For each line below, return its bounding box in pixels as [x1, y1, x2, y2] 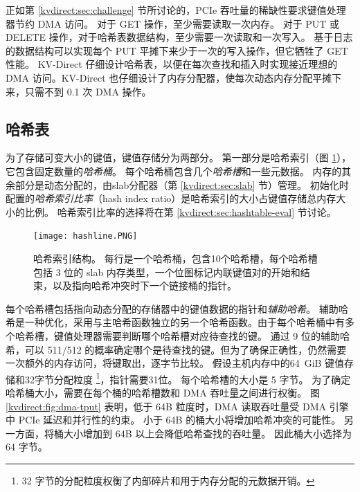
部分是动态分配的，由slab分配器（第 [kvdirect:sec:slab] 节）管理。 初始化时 [15, 177, 349, 192]
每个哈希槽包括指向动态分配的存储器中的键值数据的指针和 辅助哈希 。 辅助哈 [6, 301, 348, 316]
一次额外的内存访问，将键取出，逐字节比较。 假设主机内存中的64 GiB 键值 [6, 356, 345, 370]
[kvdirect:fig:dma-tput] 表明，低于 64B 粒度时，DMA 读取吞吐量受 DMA [6, 399, 327, 413]
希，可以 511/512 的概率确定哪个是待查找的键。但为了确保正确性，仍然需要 [6, 342, 347, 356]
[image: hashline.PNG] [33, 231, 138, 242]
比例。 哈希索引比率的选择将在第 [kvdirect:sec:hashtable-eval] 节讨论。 [24, 204, 336, 219]
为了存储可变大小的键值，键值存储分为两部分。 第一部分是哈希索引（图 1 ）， [6, 150, 352, 165]
